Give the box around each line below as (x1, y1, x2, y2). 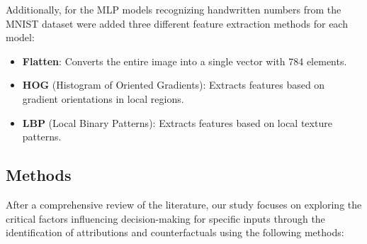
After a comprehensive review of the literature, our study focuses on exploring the (6, 196, 362, 211)
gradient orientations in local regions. (22, 91, 184, 106)
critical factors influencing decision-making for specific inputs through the (6, 211, 325, 226)
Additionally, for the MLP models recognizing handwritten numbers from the (6, 2, 341, 16)
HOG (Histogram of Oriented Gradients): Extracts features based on (22, 77, 325, 92)
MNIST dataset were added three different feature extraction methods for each (6, 16, 348, 30)
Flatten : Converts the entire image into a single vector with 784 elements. (22, 53, 347, 68)
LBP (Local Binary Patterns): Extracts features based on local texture (22, 115, 332, 130)
